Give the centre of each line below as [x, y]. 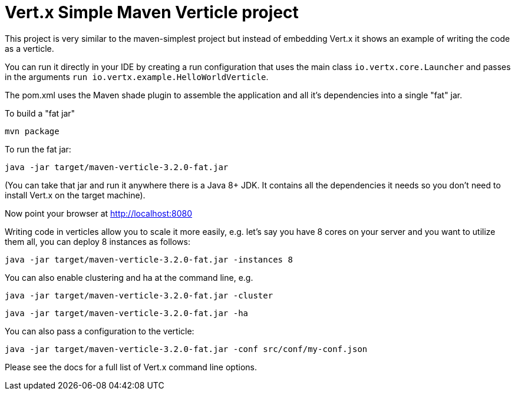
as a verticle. [29, 48]
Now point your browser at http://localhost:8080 [99, 213]
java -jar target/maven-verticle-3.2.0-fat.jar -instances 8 [149, 259]
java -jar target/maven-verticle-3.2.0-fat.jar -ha [127, 313]
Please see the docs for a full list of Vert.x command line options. [131, 367]
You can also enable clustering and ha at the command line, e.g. [129, 277]
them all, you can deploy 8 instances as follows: [98, 241]
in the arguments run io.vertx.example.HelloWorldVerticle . [137, 77]
